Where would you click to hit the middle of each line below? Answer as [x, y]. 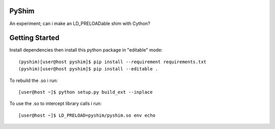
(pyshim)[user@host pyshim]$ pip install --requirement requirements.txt [113, 62]
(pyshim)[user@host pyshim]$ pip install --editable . [88, 69]
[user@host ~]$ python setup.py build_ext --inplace [86, 92]
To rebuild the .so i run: [34, 80]
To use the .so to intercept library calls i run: [56, 104]
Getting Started [34, 38]
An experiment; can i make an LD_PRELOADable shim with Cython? [80, 23]
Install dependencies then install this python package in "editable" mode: [86, 50]
